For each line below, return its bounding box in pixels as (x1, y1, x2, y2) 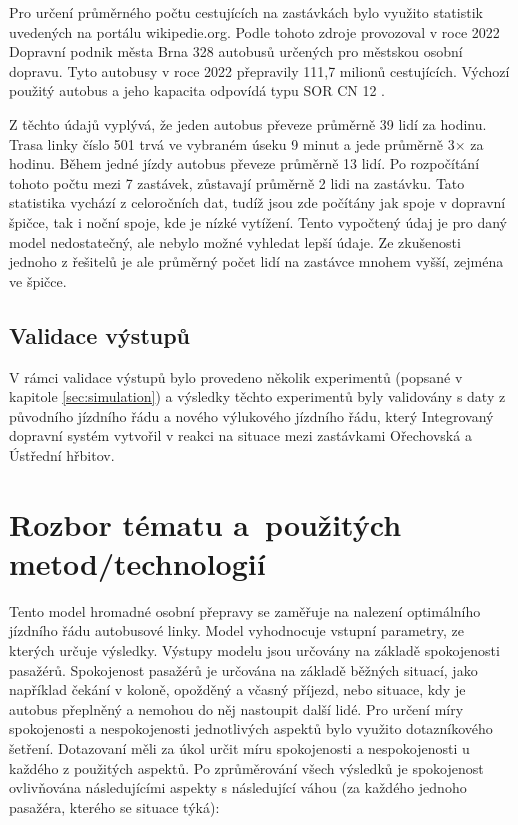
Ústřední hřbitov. (9, 444, 115, 465)
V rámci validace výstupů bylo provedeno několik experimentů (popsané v (9, 366, 463, 387)
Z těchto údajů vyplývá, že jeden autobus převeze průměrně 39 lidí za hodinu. (9, 113, 487, 134)
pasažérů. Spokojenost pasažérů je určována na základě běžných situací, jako (9, 659, 478, 680)
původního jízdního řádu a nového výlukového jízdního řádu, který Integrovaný (9, 405, 494, 426)
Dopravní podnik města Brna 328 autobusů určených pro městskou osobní (9, 41, 463, 62)
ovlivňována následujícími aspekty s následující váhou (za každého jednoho (9, 777, 467, 798)
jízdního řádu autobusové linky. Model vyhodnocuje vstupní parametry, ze (9, 620, 464, 641)
